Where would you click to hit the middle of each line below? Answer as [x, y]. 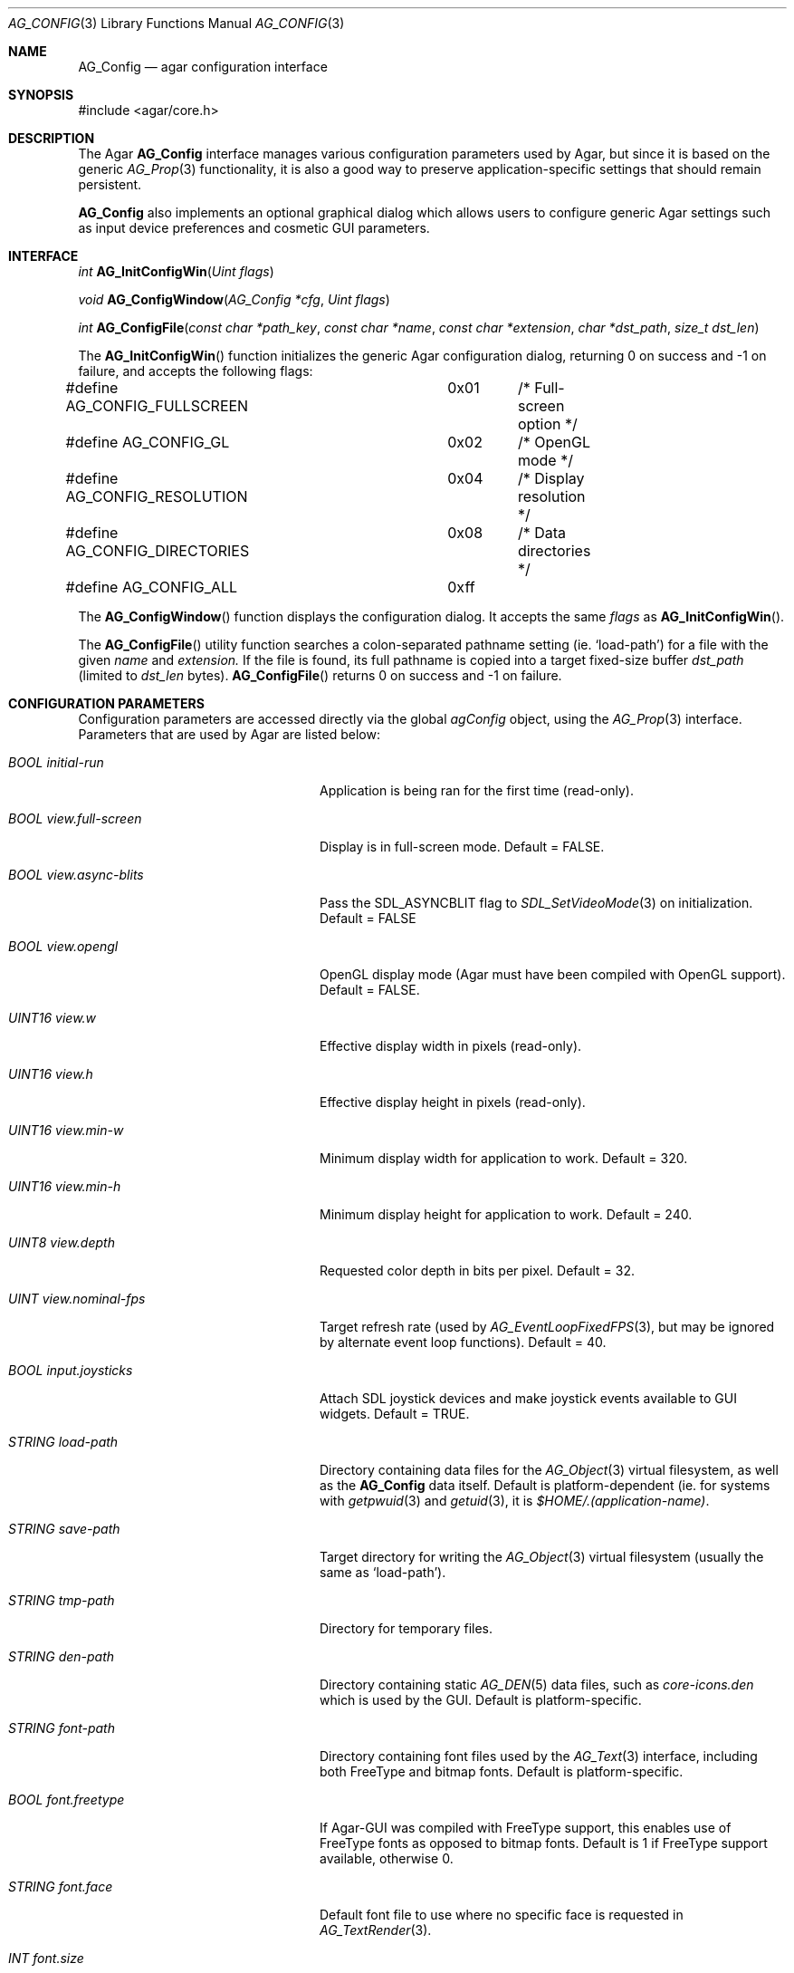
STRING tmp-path [62, 1600]
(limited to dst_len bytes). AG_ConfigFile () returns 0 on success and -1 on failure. [320, 675]
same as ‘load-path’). [383, 1572]
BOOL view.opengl [63, 946]
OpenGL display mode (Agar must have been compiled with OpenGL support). [553, 974]
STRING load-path [63, 1442]
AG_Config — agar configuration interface [203, 67]
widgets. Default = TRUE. [395, 1414]
